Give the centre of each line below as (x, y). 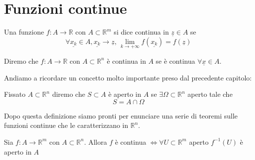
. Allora (96, 141)
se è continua (175, 60)
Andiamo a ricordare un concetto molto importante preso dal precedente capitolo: (128, 77)
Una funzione (24, 32)
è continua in (127, 60)
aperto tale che (210, 94)
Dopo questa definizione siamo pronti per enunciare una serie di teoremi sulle (121, 115)
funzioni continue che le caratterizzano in (66, 125)
